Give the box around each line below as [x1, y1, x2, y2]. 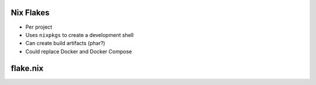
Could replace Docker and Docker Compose [25, 47, 132, 55]
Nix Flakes [11, 8, 50, 18]
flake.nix [11, 63, 44, 73]
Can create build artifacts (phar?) [25, 40, 105, 47]
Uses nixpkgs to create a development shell [25, 31, 134, 38]
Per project [25, 23, 53, 30]
